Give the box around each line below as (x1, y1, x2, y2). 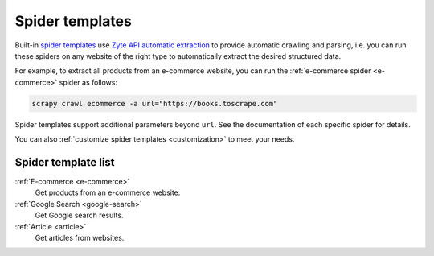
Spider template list (14, 155, 116, 169)
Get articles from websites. (35, 233, 125, 242)
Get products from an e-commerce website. (35, 188, 181, 197)
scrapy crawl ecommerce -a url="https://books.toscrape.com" (31, 99, 278, 108)
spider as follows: (59, 77, 118, 87)
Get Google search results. (35, 210, 124, 221)
